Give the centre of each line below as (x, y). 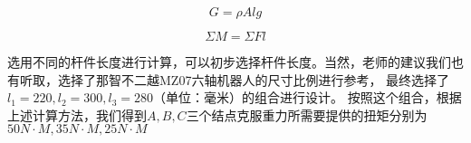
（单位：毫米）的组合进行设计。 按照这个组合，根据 (308, 97)
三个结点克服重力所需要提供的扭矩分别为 (307, 114)
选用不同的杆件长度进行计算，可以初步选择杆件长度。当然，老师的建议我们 (229, 62)
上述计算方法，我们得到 (77, 114)
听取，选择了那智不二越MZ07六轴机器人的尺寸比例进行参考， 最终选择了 (235, 79)
